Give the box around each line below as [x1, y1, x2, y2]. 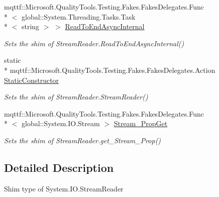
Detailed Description [4, 159, 114, 175]
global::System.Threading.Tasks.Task [21, 11, 136, 22]
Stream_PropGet [114, 118, 168, 129]
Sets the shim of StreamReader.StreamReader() [4, 91, 148, 102]
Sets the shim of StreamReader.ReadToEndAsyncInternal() [4, 38, 184, 48]
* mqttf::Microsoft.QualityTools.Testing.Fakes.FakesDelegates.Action [4, 64, 215, 75]
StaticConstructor [4, 74, 59, 85]
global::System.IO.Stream [21, 118, 100, 129]
